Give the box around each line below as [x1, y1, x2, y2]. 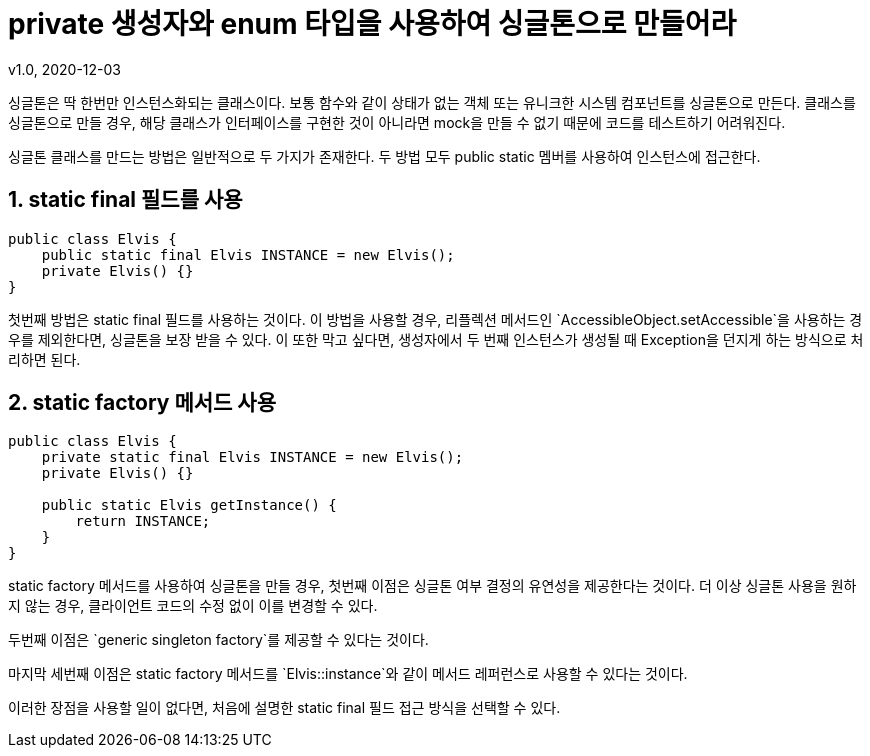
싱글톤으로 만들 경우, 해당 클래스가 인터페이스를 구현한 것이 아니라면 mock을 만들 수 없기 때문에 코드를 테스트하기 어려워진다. [8, 113, 786, 131]
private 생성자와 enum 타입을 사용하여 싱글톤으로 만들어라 [8, 7, 737, 41]
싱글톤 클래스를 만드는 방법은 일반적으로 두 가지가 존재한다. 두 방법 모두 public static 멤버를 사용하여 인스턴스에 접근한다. [8, 147, 761, 165]
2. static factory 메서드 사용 [8, 390, 276, 416]
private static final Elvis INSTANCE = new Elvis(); [41, 449, 464, 466]
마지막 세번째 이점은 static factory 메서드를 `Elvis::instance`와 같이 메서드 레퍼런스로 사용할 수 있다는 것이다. [8, 665, 688, 683]
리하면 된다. [8, 350, 81, 368]
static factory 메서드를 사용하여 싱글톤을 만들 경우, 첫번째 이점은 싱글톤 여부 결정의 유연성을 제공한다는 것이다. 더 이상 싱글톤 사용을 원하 [8, 577, 857, 595]
